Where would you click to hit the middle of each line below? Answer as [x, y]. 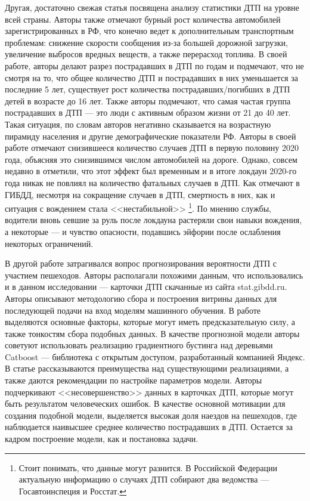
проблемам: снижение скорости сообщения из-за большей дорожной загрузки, [146, 42]
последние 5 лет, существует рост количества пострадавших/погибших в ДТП [148, 89]
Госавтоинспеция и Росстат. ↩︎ [73, 491]
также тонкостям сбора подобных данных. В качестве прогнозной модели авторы [152, 333]
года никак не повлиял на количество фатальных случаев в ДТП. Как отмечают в [152, 182]
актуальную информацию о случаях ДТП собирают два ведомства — [144, 479]
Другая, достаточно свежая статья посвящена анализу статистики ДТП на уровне [152, 7]
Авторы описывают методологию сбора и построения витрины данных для [141, 298]
